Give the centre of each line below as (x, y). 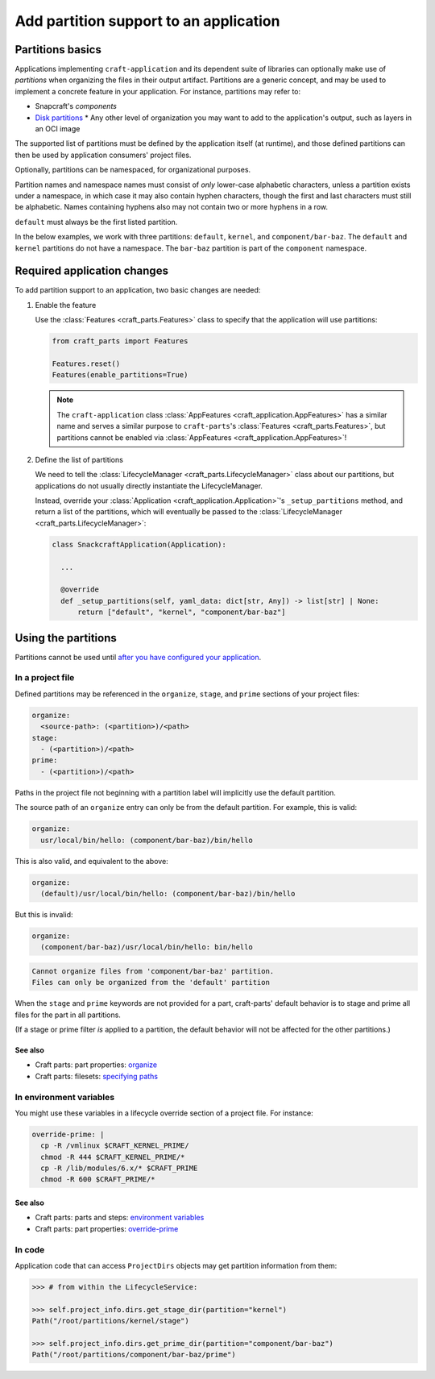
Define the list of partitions (79, 459)
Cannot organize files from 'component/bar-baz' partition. (153, 971)
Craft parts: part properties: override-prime (107, 1228)
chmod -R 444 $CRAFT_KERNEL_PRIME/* (113, 1157)
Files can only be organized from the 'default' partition (151, 982)
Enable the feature (66, 305)
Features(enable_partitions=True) (120, 375)
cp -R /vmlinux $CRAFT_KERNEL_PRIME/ (115, 1146)
